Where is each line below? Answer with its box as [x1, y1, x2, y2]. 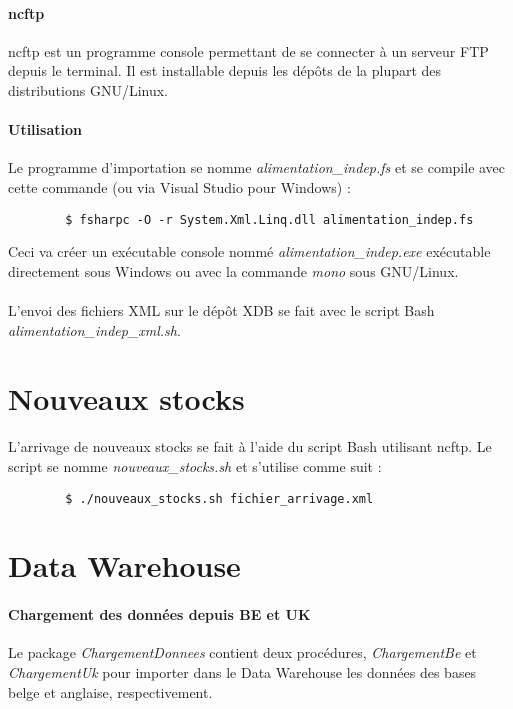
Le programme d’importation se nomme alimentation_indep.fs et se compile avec [8, 157, 506, 178]
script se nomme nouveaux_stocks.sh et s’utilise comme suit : [8, 455, 382, 476]
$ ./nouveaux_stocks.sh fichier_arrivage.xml [65, 491, 374, 506]
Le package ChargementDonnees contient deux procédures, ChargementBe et [8, 642, 477, 663]
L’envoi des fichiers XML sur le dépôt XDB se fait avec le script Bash [8, 300, 435, 320]
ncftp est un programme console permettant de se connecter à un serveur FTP [8, 40, 489, 61]
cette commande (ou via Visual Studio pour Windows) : [8, 176, 351, 197]
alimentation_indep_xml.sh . [8, 319, 181, 340]
